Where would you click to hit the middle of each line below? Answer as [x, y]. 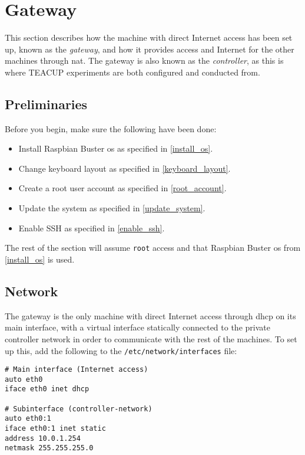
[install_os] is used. [40, 259]
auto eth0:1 [28, 419]
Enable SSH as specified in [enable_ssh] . [92, 227]
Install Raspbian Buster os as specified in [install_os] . [116, 148]
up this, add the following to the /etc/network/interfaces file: [121, 350]
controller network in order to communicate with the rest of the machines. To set [151, 338]
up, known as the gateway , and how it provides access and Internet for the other [150, 49]
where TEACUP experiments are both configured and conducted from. [132, 72]
